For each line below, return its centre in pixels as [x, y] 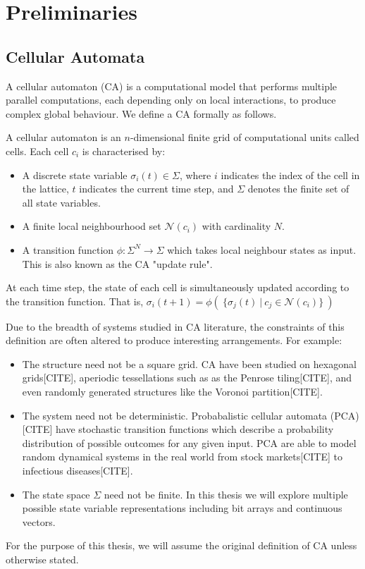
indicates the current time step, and [156, 189]
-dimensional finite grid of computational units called [245, 137]
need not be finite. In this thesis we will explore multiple [226, 494]
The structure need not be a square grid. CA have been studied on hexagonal [189, 363]
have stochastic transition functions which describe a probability [195, 429]
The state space [56, 494]
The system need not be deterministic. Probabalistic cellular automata [175, 415]
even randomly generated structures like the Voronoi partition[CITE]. [172, 392]
